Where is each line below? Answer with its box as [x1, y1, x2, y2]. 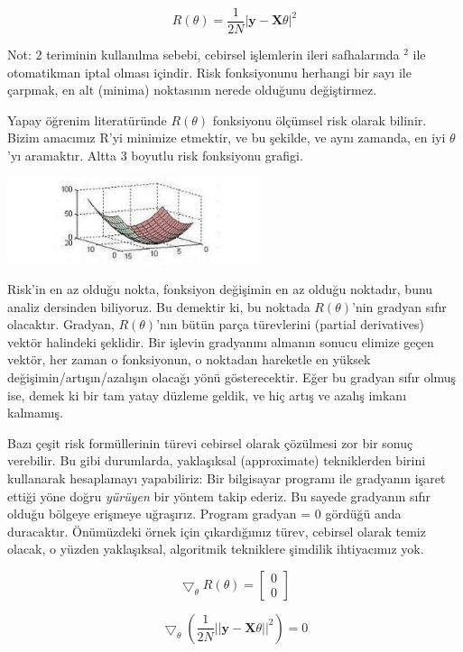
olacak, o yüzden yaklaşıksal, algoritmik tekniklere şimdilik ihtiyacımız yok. [7, 539, 424, 558]
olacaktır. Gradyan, [7, 315, 115, 334]
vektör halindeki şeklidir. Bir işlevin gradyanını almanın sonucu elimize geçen [7, 332, 434, 351]
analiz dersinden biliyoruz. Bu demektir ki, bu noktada [7, 297, 310, 316]
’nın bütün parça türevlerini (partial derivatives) [156, 315, 424, 334]
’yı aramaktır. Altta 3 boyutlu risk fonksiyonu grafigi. [7, 146, 303, 165]
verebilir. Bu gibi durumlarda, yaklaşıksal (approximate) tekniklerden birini [7, 451, 426, 470]
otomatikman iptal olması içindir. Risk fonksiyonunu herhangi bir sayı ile [7, 62, 412, 81]
